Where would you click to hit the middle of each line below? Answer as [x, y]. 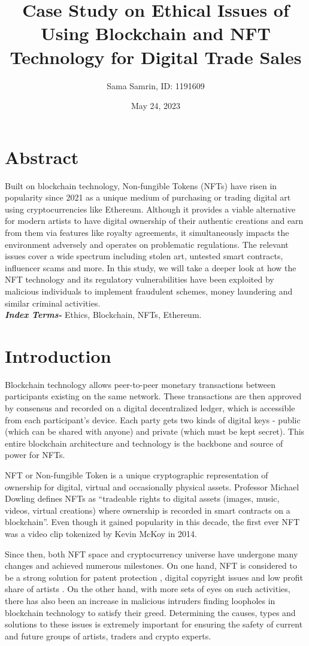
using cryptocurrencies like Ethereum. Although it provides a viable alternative [150, 209]
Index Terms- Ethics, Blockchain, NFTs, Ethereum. [103, 315]
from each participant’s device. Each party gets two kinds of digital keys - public [153, 419]
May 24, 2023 [156, 106]
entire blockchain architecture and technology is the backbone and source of [144, 443]
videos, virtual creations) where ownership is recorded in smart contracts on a [148, 510]
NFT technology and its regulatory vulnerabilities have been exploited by [140, 279]
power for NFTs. [35, 455]
